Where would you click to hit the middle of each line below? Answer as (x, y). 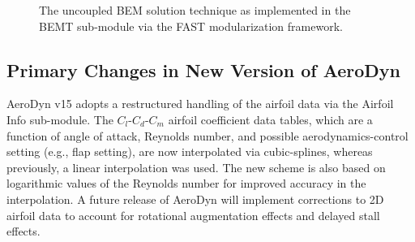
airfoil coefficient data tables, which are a (270, 119)
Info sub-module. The (60, 119)
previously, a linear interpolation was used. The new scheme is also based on (196, 167)
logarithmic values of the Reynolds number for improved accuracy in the (186, 183)
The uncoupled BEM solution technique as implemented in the (195, 10)
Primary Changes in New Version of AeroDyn (204, 69)
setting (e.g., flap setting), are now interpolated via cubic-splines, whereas (190, 151)
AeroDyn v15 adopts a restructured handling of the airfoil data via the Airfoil (200, 104)
